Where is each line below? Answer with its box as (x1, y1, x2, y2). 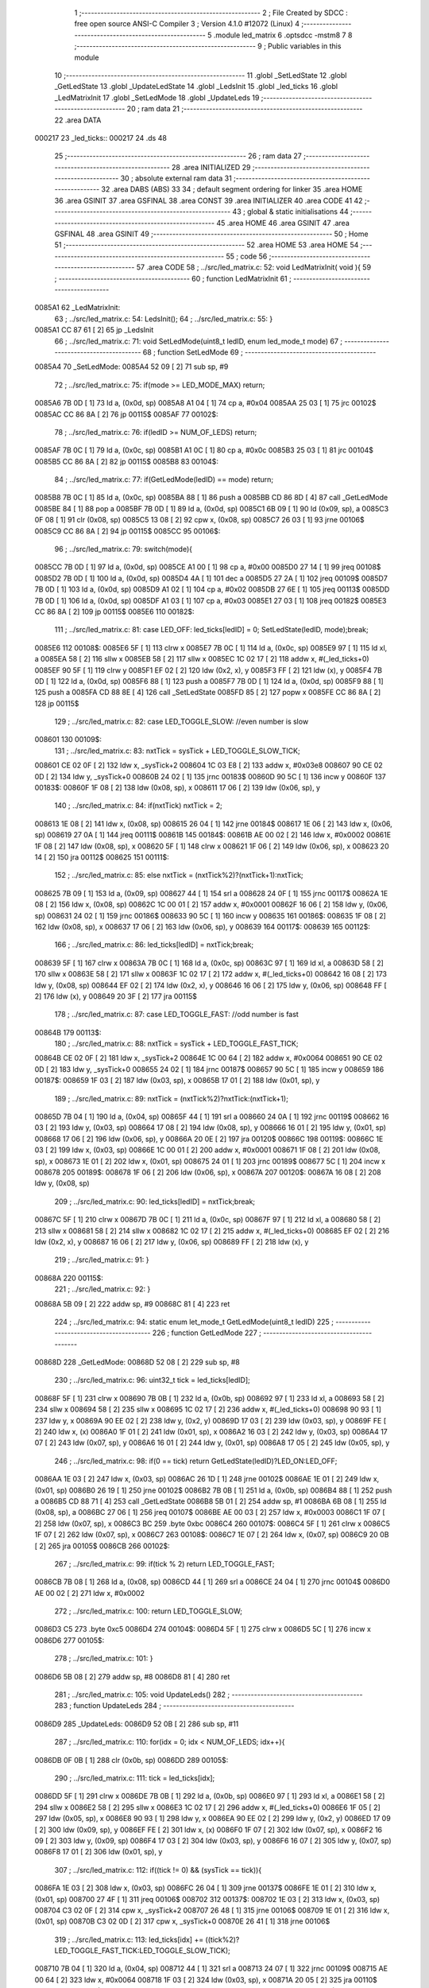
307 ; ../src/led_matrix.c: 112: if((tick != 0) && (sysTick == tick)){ (54, 1865, 262, 1874)
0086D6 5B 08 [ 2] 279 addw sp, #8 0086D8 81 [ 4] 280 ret (34, 1672, 230, 1681)
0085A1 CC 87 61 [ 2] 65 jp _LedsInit (34, 325, 154, 335)
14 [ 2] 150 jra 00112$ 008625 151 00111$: (34, 852, 170, 862)
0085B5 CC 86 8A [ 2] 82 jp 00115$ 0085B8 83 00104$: (34, 456, 218, 466)
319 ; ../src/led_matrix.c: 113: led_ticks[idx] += (54, 1935, 204, 1944)
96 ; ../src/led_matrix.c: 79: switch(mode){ (54, 545, 192, 554)
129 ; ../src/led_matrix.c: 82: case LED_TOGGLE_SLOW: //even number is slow (54, 716, 309, 727)
